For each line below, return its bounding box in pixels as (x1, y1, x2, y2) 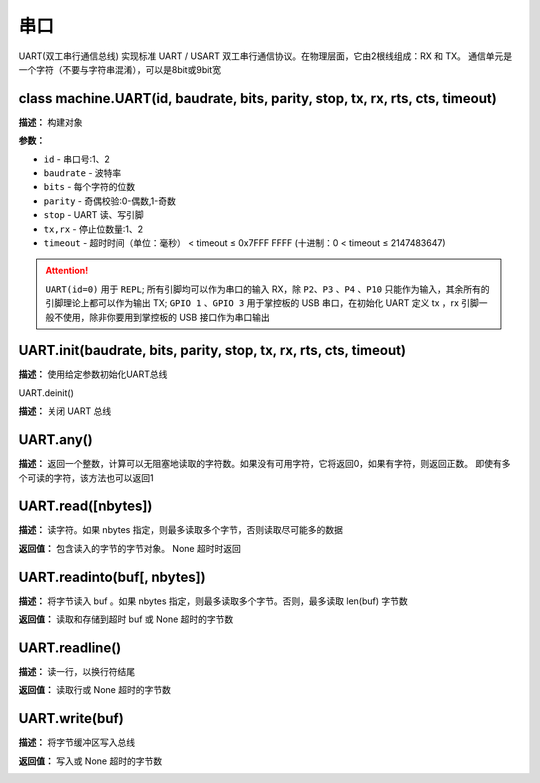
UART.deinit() (18, 386, 74, 399)
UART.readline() (18, 639, 122, 656)
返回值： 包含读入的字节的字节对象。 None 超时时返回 (18, 542, 242, 554)
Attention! (45, 265, 89, 277)
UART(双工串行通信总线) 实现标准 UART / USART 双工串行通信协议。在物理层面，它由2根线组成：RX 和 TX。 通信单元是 (18, 50, 513, 62)
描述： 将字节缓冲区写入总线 (18, 736, 135, 749)
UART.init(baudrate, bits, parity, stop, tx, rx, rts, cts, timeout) (18, 342, 407, 359)
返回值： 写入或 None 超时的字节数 (18, 755, 163, 767)
